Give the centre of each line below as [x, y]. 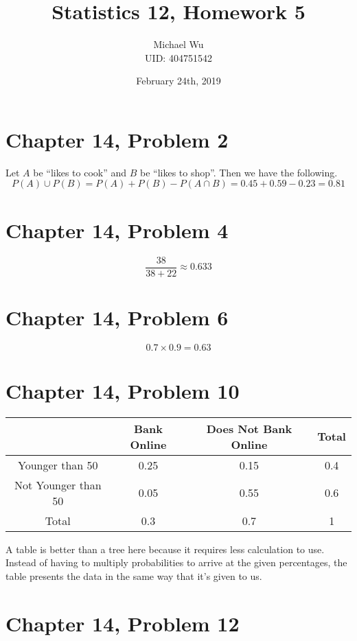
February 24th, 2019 [178, 81]
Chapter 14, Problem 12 [123, 623]
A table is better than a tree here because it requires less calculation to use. [165, 549]
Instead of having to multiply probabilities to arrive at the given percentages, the [176, 562]
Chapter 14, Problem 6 [117, 317]
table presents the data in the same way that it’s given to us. [134, 576]
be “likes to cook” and [80, 172]
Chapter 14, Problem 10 [123, 390]
